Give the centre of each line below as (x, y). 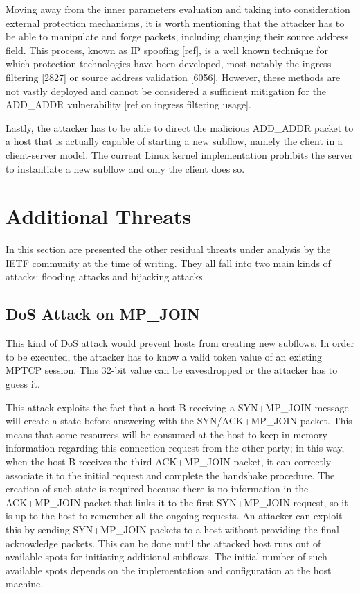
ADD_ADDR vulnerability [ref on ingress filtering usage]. (128, 104)
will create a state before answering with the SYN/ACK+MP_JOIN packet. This (179, 421)
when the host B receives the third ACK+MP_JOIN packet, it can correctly (169, 461)
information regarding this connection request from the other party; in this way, (175, 448)
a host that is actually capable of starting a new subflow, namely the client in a (174, 141)
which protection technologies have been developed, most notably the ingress (169, 63)
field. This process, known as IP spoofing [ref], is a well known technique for (167, 50)
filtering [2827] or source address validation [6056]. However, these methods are (173, 77)
